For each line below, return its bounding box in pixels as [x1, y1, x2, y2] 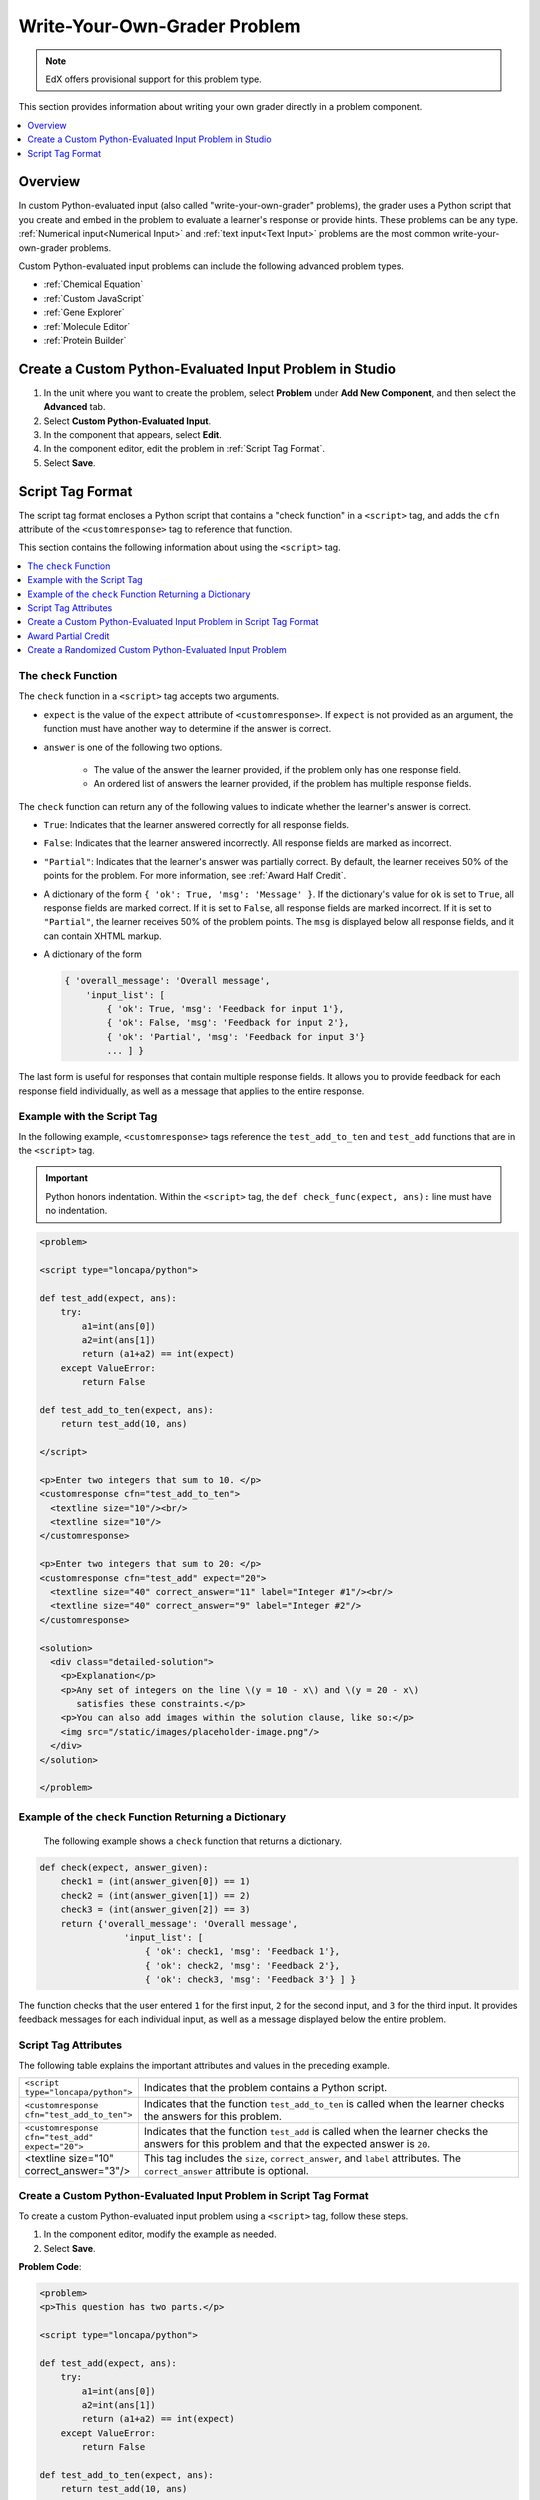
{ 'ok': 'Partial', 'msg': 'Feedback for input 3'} [106, 1031, 366, 1042]
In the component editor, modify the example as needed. [43, 2228, 277, 2240]
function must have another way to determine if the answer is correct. [43, 723, 332, 735]
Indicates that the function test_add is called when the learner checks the [143, 2124, 489, 2138]
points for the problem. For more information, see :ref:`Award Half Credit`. [43, 870, 347, 882]
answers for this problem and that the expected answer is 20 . [143, 2136, 431, 2150]
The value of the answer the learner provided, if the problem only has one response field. [93, 763, 462, 775]
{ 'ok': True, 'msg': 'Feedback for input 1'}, [106, 1003, 345, 1014]
